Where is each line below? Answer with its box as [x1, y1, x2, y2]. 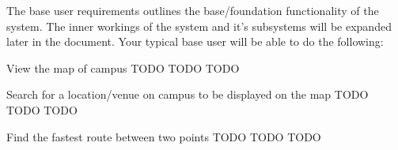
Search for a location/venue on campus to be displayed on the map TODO [6, 86, 369, 103]
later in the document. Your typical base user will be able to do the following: [6, 33, 384, 50]
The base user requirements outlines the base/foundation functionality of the [6, 2, 379, 18]
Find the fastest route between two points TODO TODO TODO [6, 128, 321, 144]
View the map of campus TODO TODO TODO [6, 59, 240, 76]
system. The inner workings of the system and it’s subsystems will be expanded [6, 17, 392, 34]
